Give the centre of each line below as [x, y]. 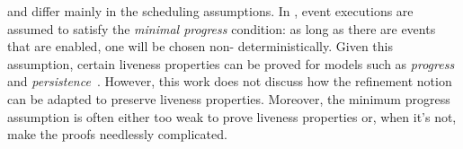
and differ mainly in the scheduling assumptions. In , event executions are [210, 11]
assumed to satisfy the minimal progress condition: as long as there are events [222, 28]
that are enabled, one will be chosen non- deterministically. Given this [200, 46]
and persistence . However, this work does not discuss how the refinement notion [230, 81]
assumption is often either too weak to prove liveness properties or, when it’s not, [232, 116]
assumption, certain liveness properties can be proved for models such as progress [231, 63]
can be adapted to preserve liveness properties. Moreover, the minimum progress [229, 98]
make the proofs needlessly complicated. [117, 134]
